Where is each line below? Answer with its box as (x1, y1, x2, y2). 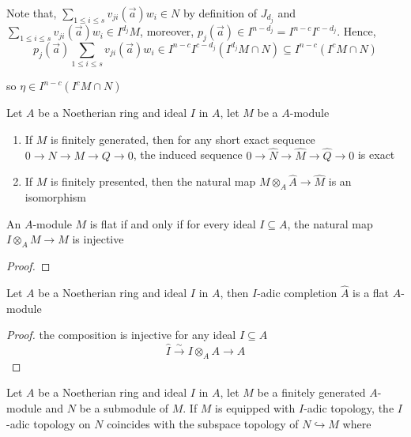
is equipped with (215, 400, 296, 416)
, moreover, (140, 23, 194, 40)
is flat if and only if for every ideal (89, 215, 256, 232)
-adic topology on (6, 415, 91, 431)
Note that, (6, 5, 57, 21)
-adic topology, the (304, 400, 394, 416)
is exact (357, 146, 395, 163)
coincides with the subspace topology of (107, 415, 299, 431)
